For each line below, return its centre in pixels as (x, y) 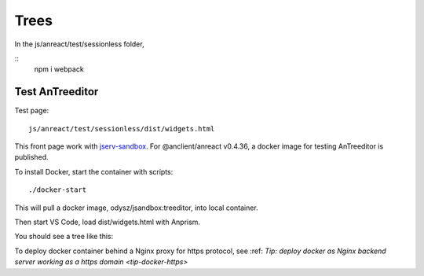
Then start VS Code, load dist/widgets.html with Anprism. (107, 222)
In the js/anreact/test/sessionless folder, (79, 44)
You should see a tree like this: (64, 237)
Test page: (32, 111)
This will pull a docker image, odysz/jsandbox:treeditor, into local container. (136, 208)
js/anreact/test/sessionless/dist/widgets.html (122, 129)
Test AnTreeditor (57, 92)
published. (31, 157)
